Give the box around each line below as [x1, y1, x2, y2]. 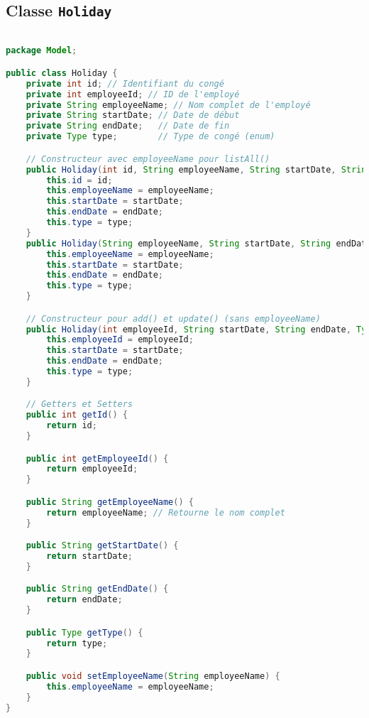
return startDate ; [46, 551, 133, 562]
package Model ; [6, 45, 77, 56]
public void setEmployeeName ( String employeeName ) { [26, 671, 280, 681]
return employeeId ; [46, 464, 138, 474]
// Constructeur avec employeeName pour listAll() [26, 153, 270, 164]
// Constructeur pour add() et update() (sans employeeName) [26, 313, 321, 324]
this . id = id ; [46, 175, 113, 185]
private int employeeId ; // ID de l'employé [26, 89, 240, 99]
